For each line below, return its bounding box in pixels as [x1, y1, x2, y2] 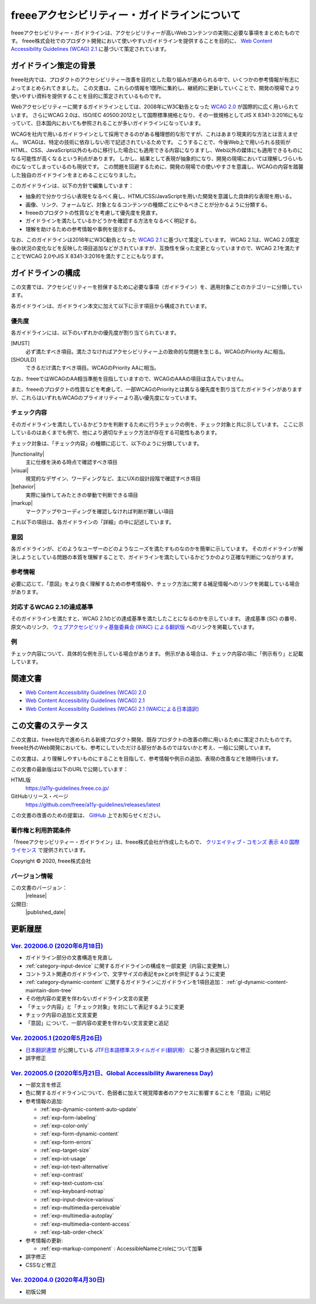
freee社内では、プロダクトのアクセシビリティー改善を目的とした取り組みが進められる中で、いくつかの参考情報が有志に [11, 76, 300, 83]
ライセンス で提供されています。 [11, 847, 89, 854]
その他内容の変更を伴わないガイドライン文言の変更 [25, 995, 149, 1002]
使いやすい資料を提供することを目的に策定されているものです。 [11, 92, 164, 99]
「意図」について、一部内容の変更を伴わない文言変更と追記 [25, 1020, 169, 1027]
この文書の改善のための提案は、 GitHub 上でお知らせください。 [11, 811, 164, 818]
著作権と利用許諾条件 [11, 826, 71, 834]
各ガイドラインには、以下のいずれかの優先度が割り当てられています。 [11, 329, 180, 336]
